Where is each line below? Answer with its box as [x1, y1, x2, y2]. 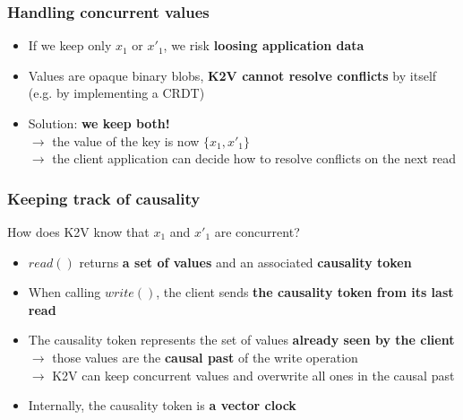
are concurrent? [214, 223, 300, 241]
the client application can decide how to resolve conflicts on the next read [52, 149, 457, 168]
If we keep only [28, 36, 112, 55]
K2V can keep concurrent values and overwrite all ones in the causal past [52, 365, 455, 384]
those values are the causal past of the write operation [52, 347, 358, 366]
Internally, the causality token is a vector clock [28, 396, 296, 415]
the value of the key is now [52, 131, 200, 150]
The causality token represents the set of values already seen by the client [28, 330, 455, 349]
